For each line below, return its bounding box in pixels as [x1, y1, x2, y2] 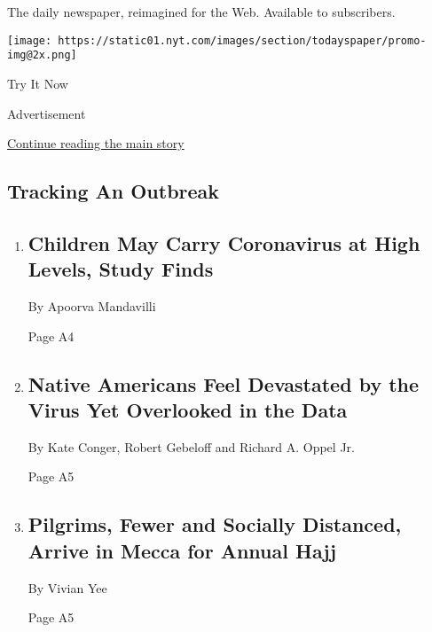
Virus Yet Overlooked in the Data [27, 396, 348, 424]
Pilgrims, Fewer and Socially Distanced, [27, 511, 402, 538]
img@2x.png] [7, 49, 77, 62]
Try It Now [7, 74, 68, 92]
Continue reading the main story [7, 134, 185, 152]
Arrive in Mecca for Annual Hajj [27, 536, 337, 564]
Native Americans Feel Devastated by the [27, 370, 420, 397]
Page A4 [27, 326, 75, 345]
